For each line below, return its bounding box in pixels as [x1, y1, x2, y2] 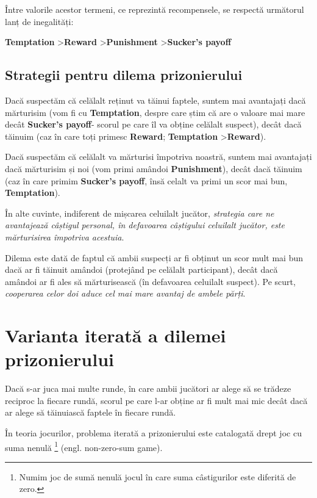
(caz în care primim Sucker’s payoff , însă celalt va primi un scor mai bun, [5, 174, 288, 187]
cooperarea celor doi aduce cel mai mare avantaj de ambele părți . [5, 287, 246, 300]
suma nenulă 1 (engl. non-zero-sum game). [5, 439, 163, 453]
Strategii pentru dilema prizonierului [5, 65, 243, 84]
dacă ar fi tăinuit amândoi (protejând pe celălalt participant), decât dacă [5, 263, 278, 276]
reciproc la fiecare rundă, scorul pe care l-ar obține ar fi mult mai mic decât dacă [5, 394, 308, 406]
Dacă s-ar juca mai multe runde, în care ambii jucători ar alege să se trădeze [5, 382, 291, 395]
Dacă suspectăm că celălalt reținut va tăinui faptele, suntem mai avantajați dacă [5, 93, 306, 106]
